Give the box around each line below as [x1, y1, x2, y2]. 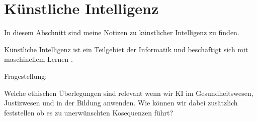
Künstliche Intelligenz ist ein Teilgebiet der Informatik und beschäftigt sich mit [4, 44, 248, 54]
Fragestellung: [4, 70, 47, 81]
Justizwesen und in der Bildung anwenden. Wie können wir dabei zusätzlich [4, 97, 238, 108]
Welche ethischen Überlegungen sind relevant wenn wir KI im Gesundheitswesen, [4, 87, 253, 98]
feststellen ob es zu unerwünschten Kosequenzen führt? [4, 107, 174, 117]
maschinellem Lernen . [4, 54, 73, 64]
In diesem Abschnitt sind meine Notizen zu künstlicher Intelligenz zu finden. [4, 27, 239, 38]
